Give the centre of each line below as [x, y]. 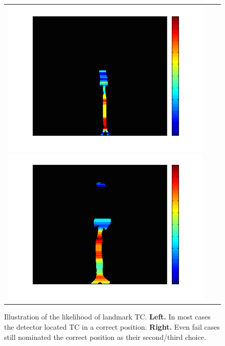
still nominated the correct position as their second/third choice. [105, 337]
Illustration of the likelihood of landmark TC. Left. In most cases [107, 317]
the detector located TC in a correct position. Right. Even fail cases [112, 327]
